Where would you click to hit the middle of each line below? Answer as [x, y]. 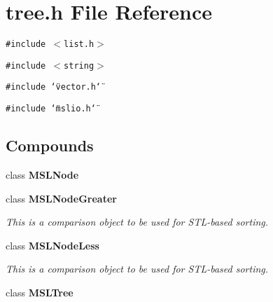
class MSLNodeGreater [61, 198]
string [79, 66]
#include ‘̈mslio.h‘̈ [51, 109]
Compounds [50, 145]
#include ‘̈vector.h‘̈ [54, 87]
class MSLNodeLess [52, 245]
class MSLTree [40, 292]
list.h [79, 44]
